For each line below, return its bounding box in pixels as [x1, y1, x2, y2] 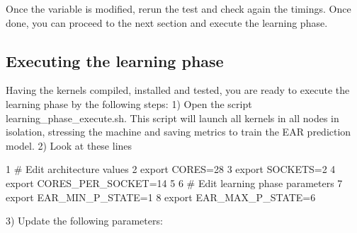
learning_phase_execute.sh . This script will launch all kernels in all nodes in [6, 110, 339, 125]
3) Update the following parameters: [6, 213, 163, 228]
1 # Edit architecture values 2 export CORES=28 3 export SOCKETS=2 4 [6, 162, 336, 177]
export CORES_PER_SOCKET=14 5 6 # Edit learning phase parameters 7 [6, 175, 343, 190]
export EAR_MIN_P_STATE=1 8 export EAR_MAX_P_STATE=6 [6, 189, 316, 204]
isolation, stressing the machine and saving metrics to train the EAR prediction [6, 124, 351, 139]
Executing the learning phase [6, 49, 224, 71]
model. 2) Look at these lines [6, 138, 132, 153]
